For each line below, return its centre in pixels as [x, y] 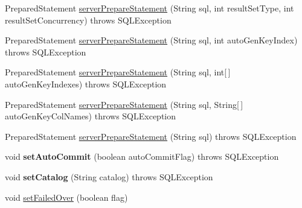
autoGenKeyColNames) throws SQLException [91, 116]
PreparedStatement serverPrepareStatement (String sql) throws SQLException [151, 136]
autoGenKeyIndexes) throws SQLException [86, 84]
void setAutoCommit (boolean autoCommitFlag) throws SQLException [142, 156]
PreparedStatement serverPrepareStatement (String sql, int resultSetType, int [149, 8]
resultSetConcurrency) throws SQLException [88, 20]
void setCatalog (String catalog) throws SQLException [109, 176]
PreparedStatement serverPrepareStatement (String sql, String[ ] [124, 104]
